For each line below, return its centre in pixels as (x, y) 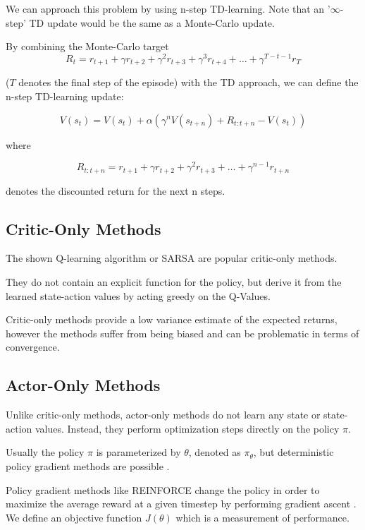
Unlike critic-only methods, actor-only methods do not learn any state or (163, 415)
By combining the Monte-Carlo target (87, 46)
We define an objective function (74, 517)
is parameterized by (138, 452)
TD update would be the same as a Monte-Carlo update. (152, 22)
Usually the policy (45, 452)
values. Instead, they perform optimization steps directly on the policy (187, 428)
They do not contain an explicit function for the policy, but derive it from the (174, 282)
